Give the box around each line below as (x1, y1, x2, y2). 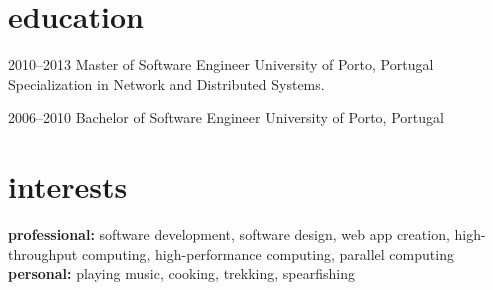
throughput (8, 243, 78, 264)
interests (8, 166, 128, 207)
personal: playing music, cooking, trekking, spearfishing (8, 263, 355, 284)
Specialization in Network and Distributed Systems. (8, 73, 325, 94)
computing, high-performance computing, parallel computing (81, 243, 454, 264)
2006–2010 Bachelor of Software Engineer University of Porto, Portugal (8, 107, 444, 128)
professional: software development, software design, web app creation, (8, 224, 450, 245)
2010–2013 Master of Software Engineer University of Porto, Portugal (8, 54, 434, 75)
